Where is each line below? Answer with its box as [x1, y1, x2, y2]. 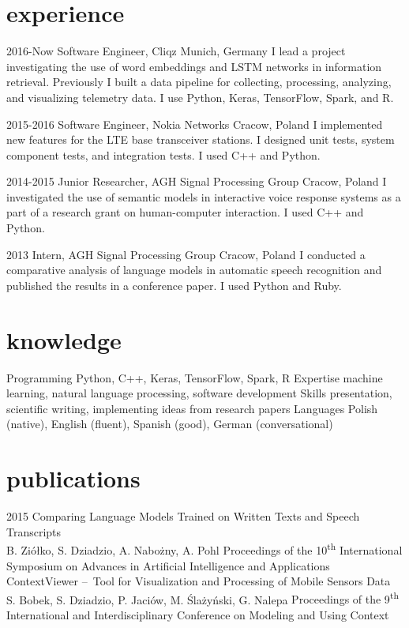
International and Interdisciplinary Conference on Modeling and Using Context [6, 606, 389, 622]
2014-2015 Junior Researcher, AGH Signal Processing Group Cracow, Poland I [6, 173, 387, 190]
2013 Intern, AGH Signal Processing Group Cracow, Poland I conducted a [6, 246, 366, 262]
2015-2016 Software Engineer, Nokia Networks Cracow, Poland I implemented [6, 115, 383, 132]
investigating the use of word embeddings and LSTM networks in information [6, 58, 382, 74]
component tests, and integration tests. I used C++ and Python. [6, 146, 321, 163]
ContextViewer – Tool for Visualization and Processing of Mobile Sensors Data [6, 573, 391, 589]
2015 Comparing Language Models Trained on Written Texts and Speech [6, 508, 360, 525]
